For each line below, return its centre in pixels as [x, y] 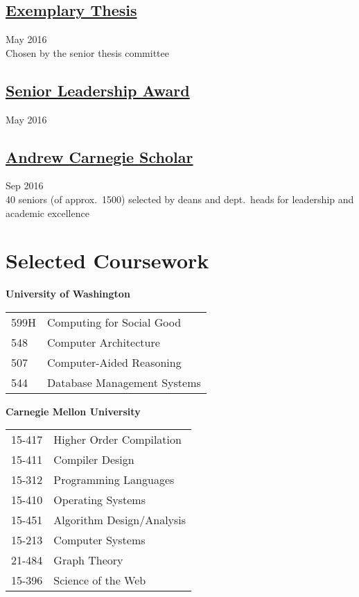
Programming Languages [114, 480]
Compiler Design [94, 460]
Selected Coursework [107, 260]
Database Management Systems [124, 382]
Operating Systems [100, 500]
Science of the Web [100, 580]
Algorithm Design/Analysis [120, 520]
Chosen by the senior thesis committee [87, 52]
